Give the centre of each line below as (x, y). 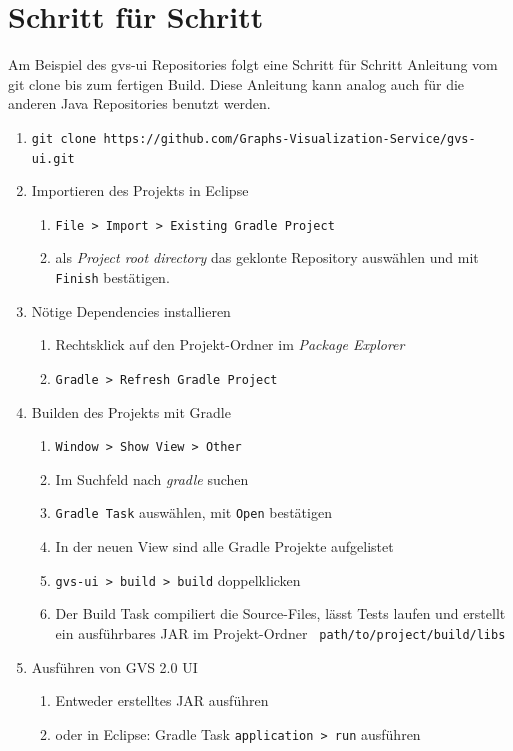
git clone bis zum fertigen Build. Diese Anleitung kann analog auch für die (236, 83)
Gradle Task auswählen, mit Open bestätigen (193, 512)
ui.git (53, 158)
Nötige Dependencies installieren (131, 310)
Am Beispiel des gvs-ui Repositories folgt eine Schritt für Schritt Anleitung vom (253, 64)
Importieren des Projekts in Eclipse (140, 190)
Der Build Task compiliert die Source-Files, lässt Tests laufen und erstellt (280, 613)
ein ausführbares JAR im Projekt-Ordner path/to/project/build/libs (280, 632)
